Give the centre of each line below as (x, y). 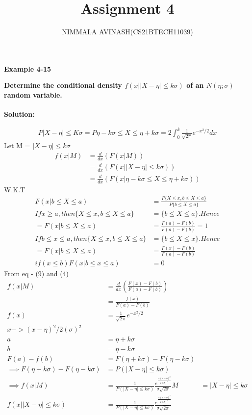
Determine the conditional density (63, 85)
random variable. (33, 94)
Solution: (19, 114)
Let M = (17, 145)
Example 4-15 (27, 68)
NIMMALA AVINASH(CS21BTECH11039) (127, 32)
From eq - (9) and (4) (37, 273)
